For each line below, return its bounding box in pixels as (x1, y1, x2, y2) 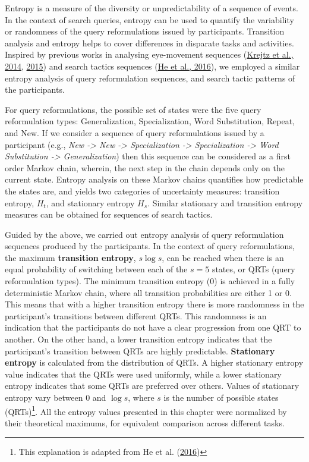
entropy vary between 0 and (5, 391, 106, 403)
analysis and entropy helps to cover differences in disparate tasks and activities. (5, 36, 294, 49)
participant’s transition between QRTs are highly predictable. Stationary (5, 344, 275, 357)
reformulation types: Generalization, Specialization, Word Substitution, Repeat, (5, 115, 295, 127)
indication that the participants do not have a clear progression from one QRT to (5, 321, 301, 334)
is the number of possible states (163, 391, 279, 403)
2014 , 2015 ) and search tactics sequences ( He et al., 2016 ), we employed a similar (5, 59, 300, 72)
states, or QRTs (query (212, 263, 295, 275)
